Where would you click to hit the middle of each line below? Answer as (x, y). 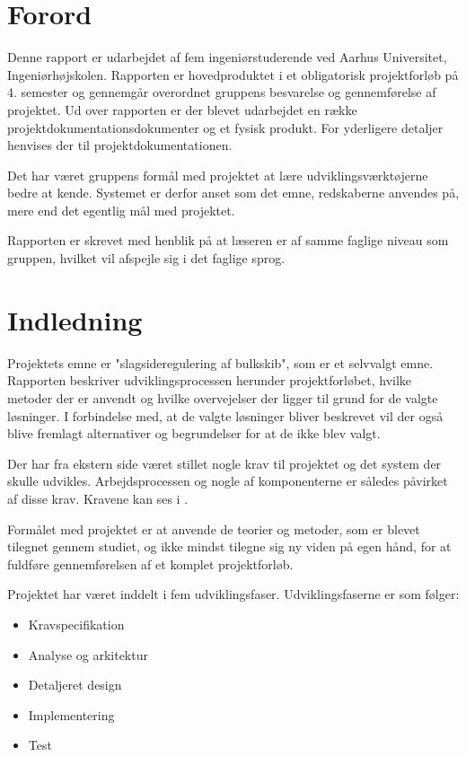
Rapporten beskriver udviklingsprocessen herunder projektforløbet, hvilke (210, 380)
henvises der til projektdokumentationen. (120, 145)
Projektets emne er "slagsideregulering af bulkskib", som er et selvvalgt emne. (220, 362)
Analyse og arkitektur (88, 654)
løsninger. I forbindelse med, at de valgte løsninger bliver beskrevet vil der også (225, 415)
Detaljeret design (75, 685)
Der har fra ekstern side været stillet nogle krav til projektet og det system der (224, 463)
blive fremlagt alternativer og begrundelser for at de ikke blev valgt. (194, 433)
